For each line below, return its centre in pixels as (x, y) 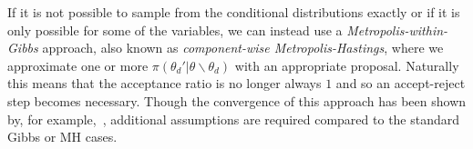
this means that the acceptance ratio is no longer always (165, 83)
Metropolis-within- (397, 30)
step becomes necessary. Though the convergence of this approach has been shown (237, 100)
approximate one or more (78, 65)
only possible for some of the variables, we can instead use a (175, 30)
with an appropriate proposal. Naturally (347, 65)
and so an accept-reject (401, 83)
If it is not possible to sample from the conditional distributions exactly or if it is (234, 12)
